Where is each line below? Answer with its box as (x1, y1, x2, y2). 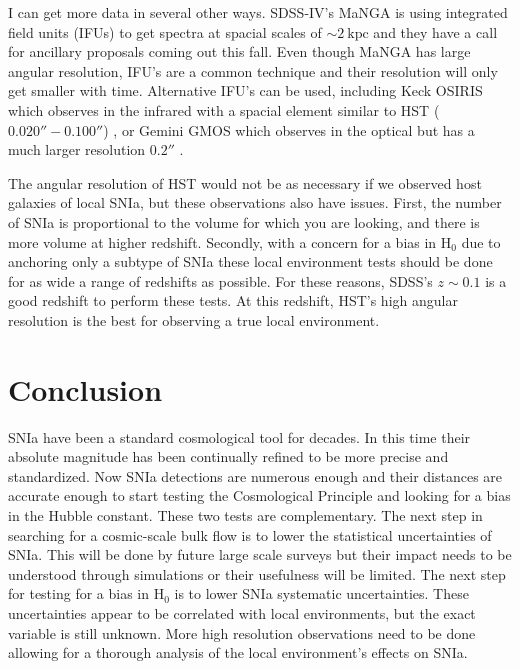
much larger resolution (8, 139, 146, 160)
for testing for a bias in (8, 583, 150, 604)
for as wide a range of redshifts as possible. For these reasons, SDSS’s (8, 270, 433, 291)
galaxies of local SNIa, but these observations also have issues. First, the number (8, 192, 502, 213)
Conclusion (8, 368, 163, 409)
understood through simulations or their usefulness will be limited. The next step (8, 563, 506, 584)
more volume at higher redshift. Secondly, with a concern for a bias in (8, 231, 437, 252)
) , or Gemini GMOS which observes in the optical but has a (103, 119, 475, 140)
